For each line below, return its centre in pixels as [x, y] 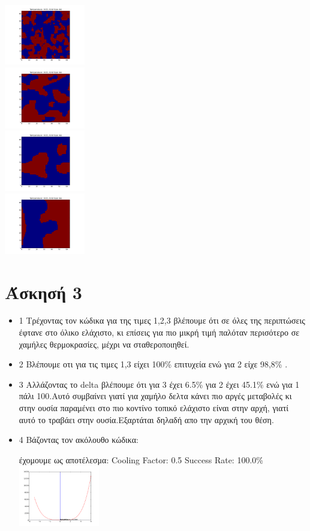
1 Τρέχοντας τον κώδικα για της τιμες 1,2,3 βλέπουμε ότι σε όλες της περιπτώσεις [162, 320]
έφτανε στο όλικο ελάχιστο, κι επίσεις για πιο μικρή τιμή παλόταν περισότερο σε [159, 332]
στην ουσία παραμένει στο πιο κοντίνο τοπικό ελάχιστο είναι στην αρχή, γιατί [154, 408]
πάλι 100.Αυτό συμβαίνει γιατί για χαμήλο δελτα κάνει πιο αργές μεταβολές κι [155, 396]
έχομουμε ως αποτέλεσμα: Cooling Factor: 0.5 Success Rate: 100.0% [141, 459]
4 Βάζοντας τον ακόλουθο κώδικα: [79, 440]
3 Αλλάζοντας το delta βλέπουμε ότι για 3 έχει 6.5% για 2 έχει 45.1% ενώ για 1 [159, 384]
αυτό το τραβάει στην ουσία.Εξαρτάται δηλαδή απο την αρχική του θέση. [146, 419]
